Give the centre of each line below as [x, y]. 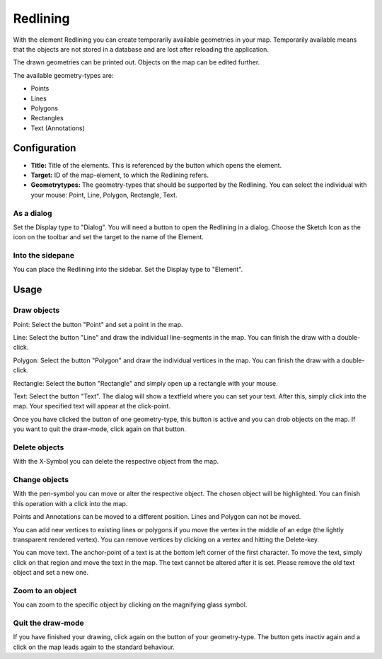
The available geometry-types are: [63, 75]
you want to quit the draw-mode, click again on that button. [100, 429]
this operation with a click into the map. [70, 503]
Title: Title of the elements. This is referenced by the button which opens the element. [156, 165]
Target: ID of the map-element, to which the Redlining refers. [120, 175]
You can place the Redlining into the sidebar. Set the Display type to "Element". [128, 270]
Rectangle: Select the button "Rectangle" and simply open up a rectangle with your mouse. [146, 383]
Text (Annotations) [58, 128]
